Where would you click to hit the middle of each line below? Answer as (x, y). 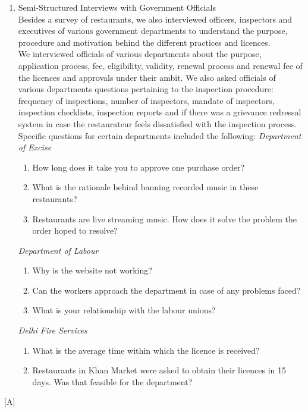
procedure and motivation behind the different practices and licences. (144, 42)
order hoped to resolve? (75, 230)
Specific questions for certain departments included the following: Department (160, 135)
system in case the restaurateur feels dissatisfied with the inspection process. (158, 123)
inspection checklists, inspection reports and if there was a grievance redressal (160, 112)
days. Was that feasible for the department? (112, 381)
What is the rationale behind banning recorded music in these (145, 187)
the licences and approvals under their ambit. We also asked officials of (147, 77)
